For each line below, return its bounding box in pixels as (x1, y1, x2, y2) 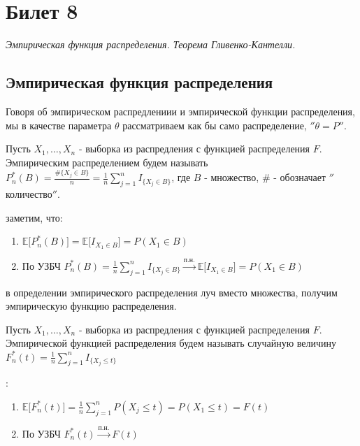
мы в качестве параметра (6, 117, 112, 132)
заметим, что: (6, 210, 63, 224)
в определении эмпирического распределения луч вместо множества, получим (6, 285, 338, 299)
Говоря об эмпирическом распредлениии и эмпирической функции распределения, (6, 103, 355, 118)
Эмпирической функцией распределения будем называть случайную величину (6, 336, 337, 350)
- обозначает (273, 170, 326, 185)
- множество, (204, 170, 259, 185)
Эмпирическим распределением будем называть (6, 154, 208, 169)
